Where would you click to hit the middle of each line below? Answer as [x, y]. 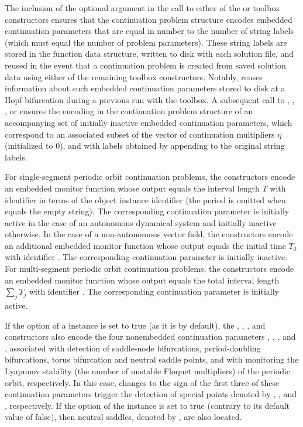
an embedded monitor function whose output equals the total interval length [142, 280]
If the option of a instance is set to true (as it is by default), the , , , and [135, 325]
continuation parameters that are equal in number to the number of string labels [149, 31]
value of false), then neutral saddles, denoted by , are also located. [123, 417]
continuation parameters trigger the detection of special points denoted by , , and [151, 394]
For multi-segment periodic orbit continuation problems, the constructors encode [149, 269]
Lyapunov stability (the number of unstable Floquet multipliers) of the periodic [148, 371]
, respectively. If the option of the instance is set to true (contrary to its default [147, 405]
